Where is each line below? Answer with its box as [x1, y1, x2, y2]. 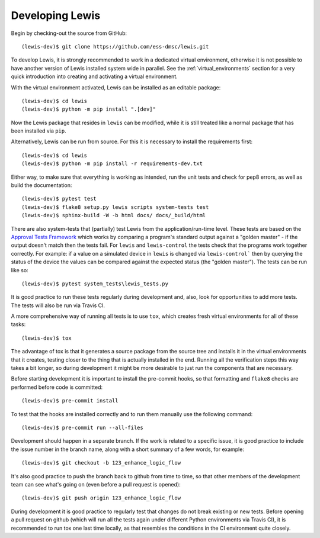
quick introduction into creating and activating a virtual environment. [11, 73, 178, 80]
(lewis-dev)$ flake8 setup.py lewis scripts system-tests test [21, 204, 209, 210]
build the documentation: [11, 182, 72, 189]
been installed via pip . [11, 127, 66, 134]
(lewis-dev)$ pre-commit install [21, 397, 119, 404]
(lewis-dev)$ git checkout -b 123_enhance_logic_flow [21, 459, 181, 466]
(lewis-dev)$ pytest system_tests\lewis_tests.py [21, 280, 169, 287]
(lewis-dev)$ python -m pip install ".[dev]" [21, 106, 156, 112]
